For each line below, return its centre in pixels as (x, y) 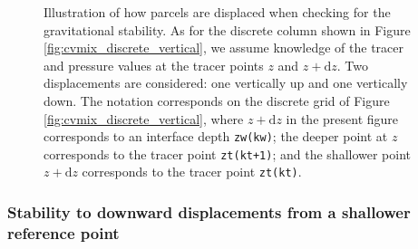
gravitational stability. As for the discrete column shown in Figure (227, 29)
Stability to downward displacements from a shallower (209, 212)
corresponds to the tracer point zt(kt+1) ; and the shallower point (228, 153)
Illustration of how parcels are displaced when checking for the (217, 12)
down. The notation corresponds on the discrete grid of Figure (217, 100)
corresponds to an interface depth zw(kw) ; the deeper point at (216, 136)
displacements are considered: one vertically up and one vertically (226, 83)
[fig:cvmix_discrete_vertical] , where (144, 118)
